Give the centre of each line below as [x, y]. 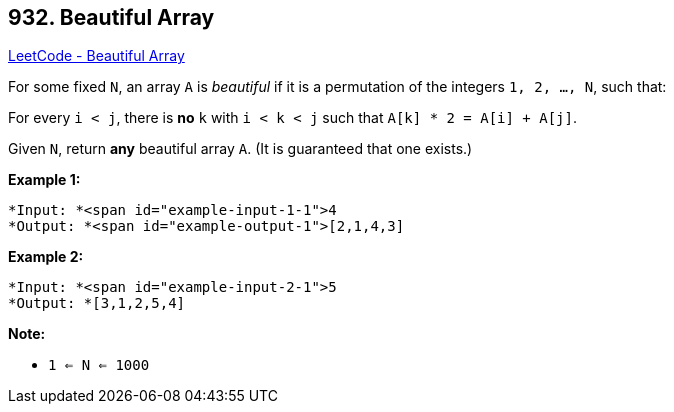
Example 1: [44, 180]
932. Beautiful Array [111, 17]
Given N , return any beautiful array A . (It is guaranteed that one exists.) [240, 149]
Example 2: [46, 257]
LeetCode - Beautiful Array [96, 56]
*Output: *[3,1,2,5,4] [97, 303]
